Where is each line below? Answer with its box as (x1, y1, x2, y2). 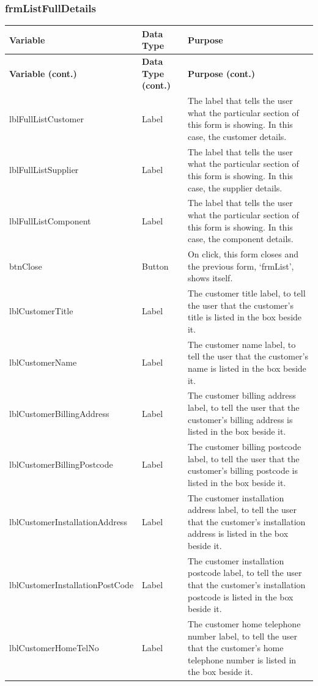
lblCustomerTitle (9, 304, 73, 317)
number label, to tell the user (187, 629, 297, 642)
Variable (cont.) (9, 67, 77, 79)
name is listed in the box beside (187, 361, 306, 374)
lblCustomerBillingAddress (9, 407, 109, 419)
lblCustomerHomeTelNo (9, 641, 99, 654)
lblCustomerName (9, 356, 77, 369)
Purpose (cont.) (187, 67, 256, 79)
